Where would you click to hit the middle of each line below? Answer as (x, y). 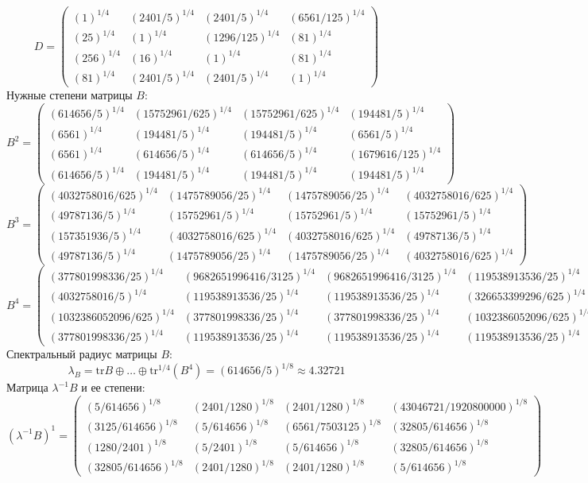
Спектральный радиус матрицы (82, 354)
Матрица (27, 387)
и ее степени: (113, 387)
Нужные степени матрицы (70, 95)
